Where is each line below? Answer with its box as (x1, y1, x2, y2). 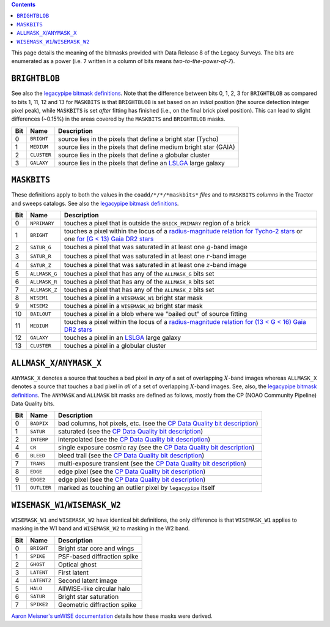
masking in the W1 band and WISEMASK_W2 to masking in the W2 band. (11, 525, 190, 532)
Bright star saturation (58, 592, 119, 601)
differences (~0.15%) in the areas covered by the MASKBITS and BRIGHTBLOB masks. (11, 115, 226, 122)
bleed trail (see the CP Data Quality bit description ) (58, 451, 205, 460)
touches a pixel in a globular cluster (64, 342, 166, 350)
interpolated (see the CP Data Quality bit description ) (58, 435, 211, 444)
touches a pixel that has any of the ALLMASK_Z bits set (64, 285, 215, 294)
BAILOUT (29, 310, 51, 317)
